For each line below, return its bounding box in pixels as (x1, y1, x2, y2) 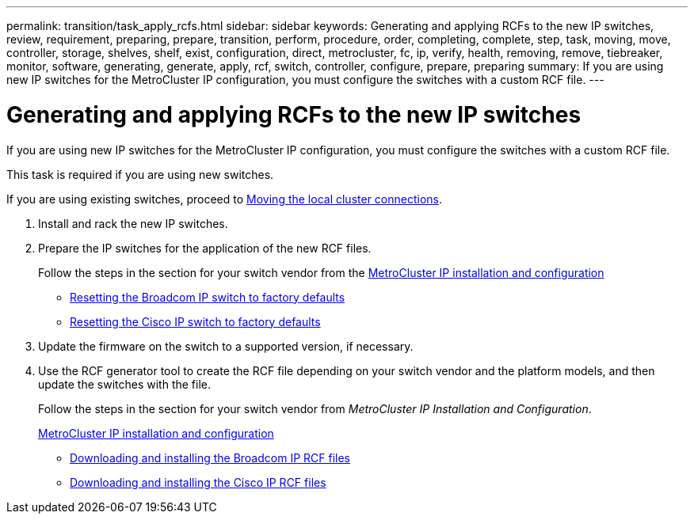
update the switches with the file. (38, 377, 211, 391)
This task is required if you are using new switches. (6, 167, 274, 181)
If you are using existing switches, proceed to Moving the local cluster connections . (6, 192, 443, 206)
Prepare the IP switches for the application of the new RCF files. (38, 241, 372, 255)
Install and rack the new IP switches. (38, 216, 228, 230)
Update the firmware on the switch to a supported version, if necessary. (38, 339, 414, 353)
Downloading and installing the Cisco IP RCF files (70, 475, 326, 489)
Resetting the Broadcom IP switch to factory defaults (70, 290, 345, 304)
